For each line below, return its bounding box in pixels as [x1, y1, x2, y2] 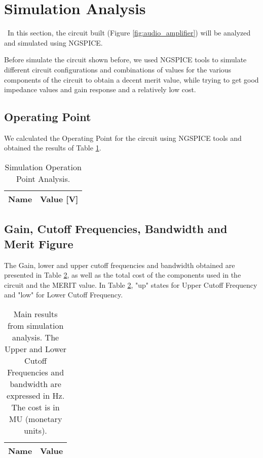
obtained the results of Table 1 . [4, 142, 101, 153]
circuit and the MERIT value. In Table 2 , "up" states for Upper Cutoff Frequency [4, 279, 257, 290]
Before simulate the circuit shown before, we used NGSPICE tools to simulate [4, 54, 247, 65]
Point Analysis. [16, 173, 70, 185]
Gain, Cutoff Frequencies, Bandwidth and [4, 221, 228, 237]
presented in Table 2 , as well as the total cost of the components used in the [4, 270, 241, 280]
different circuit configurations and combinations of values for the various [4, 64, 232, 74]
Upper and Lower [5, 343, 67, 355]
